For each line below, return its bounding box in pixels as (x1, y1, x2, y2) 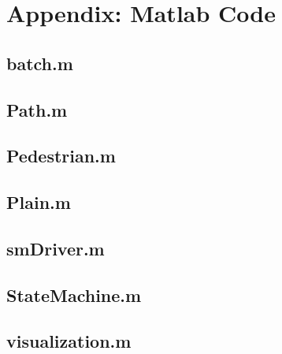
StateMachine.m (6, 282, 142, 307)
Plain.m (6, 190, 71, 214)
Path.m (6, 97, 68, 121)
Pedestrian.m (6, 143, 116, 168)
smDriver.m (6, 236, 105, 260)
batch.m (6, 50, 73, 75)
